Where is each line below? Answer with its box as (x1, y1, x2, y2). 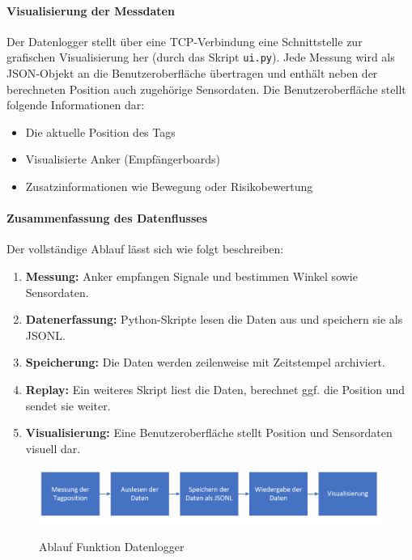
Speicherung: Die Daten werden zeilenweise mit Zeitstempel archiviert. (25, 354, 385, 371)
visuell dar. (25, 439, 81, 456)
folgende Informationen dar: (6, 96, 145, 113)
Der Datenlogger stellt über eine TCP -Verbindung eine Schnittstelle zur (6, 32, 363, 49)
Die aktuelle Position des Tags (25, 123, 176, 140)
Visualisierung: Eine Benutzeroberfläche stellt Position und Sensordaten (25, 424, 393, 441)
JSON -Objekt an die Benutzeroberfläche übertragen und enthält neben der (6, 65, 378, 82)
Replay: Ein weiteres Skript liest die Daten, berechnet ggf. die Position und (25, 380, 406, 397)
